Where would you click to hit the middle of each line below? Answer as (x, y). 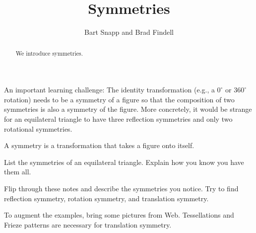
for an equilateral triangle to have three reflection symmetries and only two (118, 118)
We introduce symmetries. (49, 53)
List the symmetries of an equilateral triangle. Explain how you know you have (124, 162)
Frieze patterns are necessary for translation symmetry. (88, 224)
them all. (18, 172)
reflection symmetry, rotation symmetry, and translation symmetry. (106, 198)
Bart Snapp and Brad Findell (129, 32)
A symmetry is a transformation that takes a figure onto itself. (99, 145)
